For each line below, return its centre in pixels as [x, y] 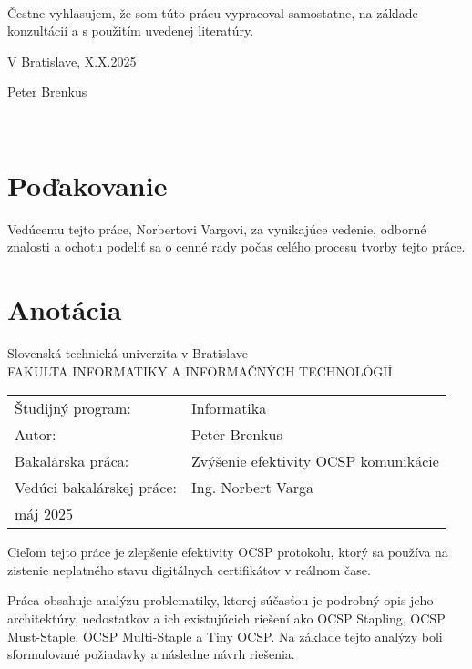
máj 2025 [44, 514]
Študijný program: [73, 408]
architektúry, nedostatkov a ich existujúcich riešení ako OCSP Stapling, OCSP [226, 618]
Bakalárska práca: [72, 461]
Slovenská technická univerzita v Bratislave [128, 353]
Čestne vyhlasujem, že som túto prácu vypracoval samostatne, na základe [213, 12]
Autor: [36, 435]
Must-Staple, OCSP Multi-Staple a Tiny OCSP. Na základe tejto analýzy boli [225, 636]
